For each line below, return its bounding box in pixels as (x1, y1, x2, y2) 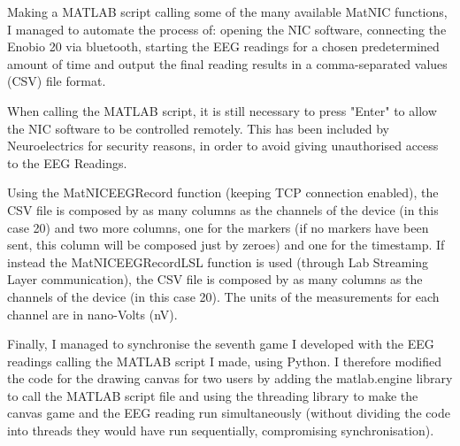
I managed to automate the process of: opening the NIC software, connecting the (7, 19, 447, 38)
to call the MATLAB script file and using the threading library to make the (7, 386, 418, 404)
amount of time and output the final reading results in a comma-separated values (7, 54, 448, 73)
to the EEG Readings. (7, 153, 127, 172)
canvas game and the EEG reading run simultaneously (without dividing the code (7, 404, 450, 422)
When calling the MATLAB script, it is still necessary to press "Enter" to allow (7, 101, 437, 119)
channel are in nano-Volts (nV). (7, 304, 178, 323)
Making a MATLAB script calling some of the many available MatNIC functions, (7, 3, 448, 20)
